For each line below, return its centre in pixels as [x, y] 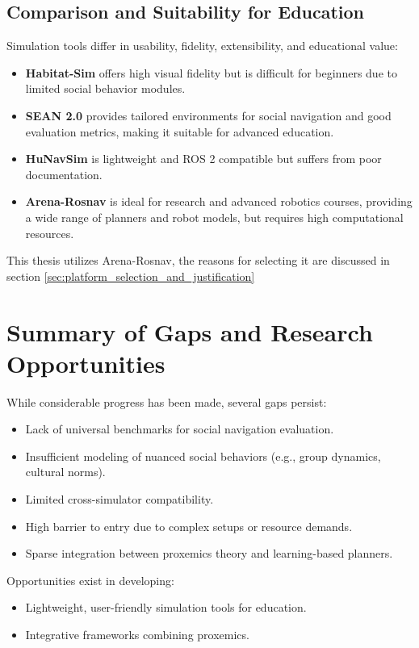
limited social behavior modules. [105, 88]
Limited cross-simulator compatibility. [119, 499]
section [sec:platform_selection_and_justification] [131, 276]
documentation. [64, 174]
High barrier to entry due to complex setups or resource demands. [189, 526]
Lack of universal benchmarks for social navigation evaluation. [180, 429]
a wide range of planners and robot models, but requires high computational [214, 217]
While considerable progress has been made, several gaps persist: [167, 401]
